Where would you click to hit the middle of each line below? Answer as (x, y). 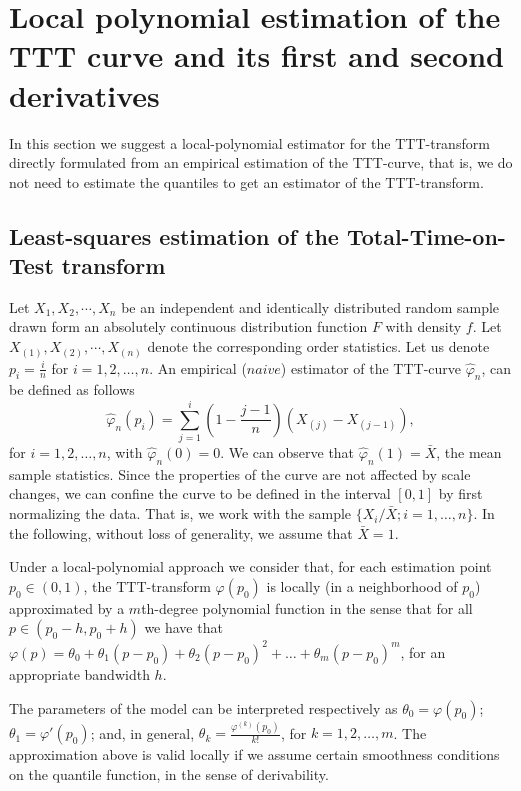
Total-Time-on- (426, 235)
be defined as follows (72, 389)
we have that (183, 627)
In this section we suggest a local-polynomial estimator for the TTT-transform (249, 142)
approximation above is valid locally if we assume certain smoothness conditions (254, 754)
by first (460, 493)
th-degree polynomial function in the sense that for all (307, 607)
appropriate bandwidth (79, 673)
